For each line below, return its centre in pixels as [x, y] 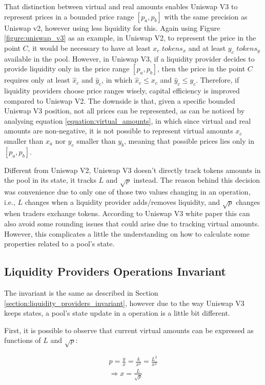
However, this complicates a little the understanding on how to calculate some [127, 233]
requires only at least [37, 80]
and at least [207, 47]
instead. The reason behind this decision [197, 180]
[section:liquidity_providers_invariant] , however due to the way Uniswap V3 [124, 303]
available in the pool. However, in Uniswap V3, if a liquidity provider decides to [129, 58]
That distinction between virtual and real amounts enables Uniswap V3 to [121, 6]
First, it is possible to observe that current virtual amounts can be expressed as [129, 330]
